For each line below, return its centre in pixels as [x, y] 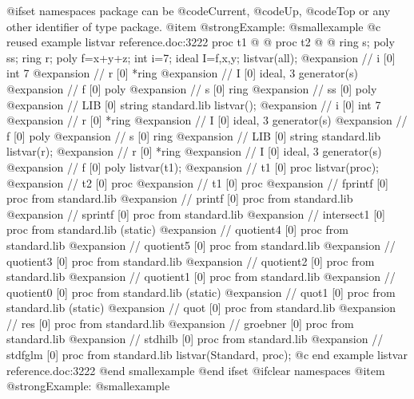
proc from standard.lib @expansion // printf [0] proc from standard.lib [180, 198]
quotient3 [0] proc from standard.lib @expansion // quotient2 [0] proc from [191, 261]
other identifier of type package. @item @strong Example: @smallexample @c [194, 26]
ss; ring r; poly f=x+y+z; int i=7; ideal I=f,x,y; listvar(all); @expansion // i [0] [201, 57]
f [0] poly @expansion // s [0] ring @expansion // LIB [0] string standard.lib [194, 135]
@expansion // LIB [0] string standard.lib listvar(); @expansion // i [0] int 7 [194, 104]
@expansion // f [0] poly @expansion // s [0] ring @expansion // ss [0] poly [192, 88]
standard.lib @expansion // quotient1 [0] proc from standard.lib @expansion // [201, 277]
